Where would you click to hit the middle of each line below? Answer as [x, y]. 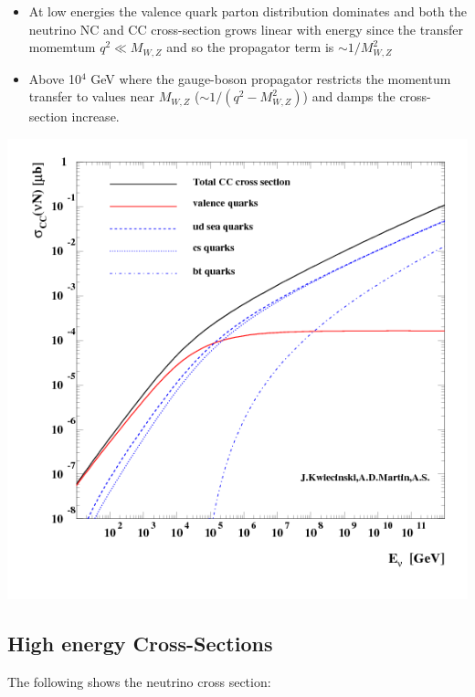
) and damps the [349, 96]
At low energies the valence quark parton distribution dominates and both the [248, 11]
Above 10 [55, 78]
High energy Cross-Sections [140, 643]
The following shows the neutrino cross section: [139, 681]
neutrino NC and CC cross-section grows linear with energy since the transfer [246, 29]
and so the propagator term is [250, 47]
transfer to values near [91, 96]
